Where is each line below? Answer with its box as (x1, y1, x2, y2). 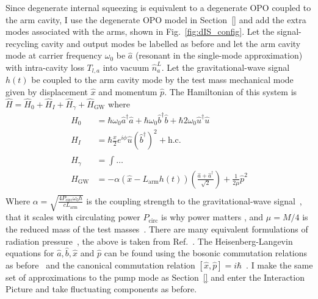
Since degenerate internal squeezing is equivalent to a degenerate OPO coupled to (5, 1, 311, 13)
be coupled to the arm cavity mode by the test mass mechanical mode (31, 73, 294, 86)
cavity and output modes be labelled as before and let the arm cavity (41, 37, 301, 49)
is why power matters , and (161, 211, 264, 223)
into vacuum (103, 60, 150, 73)
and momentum (98, 85, 157, 98)
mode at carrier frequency (5, 49, 103, 62)
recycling (5, 37, 39, 49)
